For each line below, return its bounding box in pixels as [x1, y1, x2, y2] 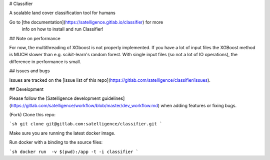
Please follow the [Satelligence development [9, 95, 101, 101]
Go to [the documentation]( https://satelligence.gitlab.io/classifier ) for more [9, 19, 163, 25]
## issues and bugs [9, 68, 50, 74]
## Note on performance [9, 35, 61, 41]
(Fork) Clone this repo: [9, 112, 56, 118]
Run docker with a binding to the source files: [9, 139, 103, 145]
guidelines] [101, 95, 125, 101]
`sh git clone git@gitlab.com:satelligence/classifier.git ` [9, 121, 162, 127]
